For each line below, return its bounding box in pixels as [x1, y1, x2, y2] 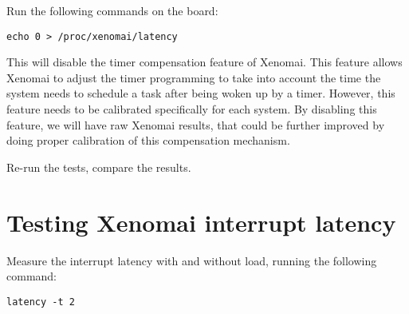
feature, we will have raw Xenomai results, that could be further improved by [6, 116, 385, 133]
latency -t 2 [6, 296, 75, 308]
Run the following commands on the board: [6, 2, 218, 18]
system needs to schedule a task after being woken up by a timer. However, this [6, 85, 395, 101]
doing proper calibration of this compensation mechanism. [6, 132, 290, 149]
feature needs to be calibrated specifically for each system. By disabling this [6, 101, 377, 117]
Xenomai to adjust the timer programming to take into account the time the [6, 69, 381, 85]
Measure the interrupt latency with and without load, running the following [6, 252, 377, 268]
